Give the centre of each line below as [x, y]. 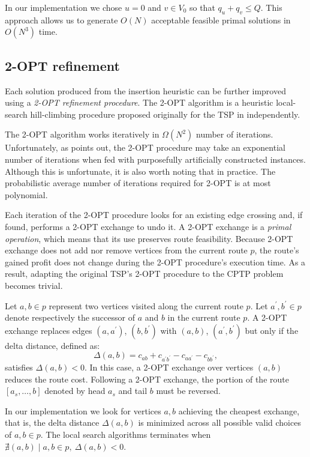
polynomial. [26, 194]
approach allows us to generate [61, 20]
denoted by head [75, 391]
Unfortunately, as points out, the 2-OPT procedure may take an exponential [145, 147]
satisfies [19, 367]
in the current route [204, 317]
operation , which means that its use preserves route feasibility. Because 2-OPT [149, 238]
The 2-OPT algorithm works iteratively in [82, 134]
